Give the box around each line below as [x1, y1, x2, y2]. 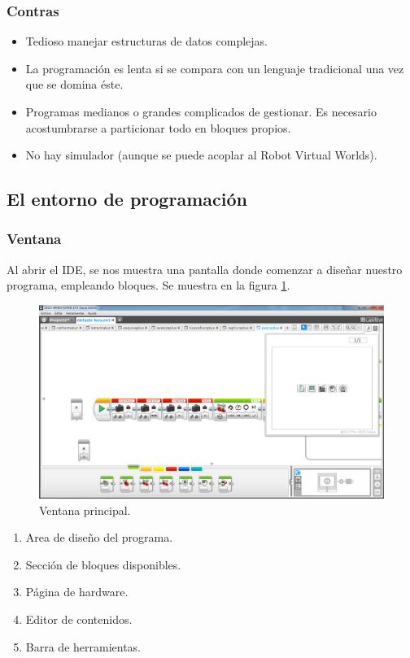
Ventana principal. [39, 501, 131, 518]
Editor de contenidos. [25, 611, 133, 628]
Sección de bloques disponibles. [25, 556, 181, 573]
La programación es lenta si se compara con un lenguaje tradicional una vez [25, 59, 404, 76]
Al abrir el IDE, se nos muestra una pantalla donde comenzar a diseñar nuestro [7, 260, 403, 277]
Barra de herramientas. [25, 638, 142, 655]
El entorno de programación [7, 186, 247, 211]
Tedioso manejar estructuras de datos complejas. [25, 33, 268, 50]
